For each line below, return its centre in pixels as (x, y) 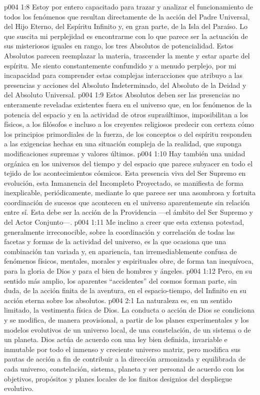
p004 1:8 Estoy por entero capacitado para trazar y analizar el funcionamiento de (128, 6)
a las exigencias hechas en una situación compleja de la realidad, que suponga (123, 144)
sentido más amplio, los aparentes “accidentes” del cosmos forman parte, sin (120, 280)
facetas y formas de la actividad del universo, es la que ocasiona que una (115, 241)
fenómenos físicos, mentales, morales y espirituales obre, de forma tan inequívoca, (129, 261)
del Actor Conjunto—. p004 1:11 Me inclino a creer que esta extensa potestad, (124, 222)
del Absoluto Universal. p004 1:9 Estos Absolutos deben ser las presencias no (122, 95)
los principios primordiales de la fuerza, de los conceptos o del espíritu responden (128, 134)
